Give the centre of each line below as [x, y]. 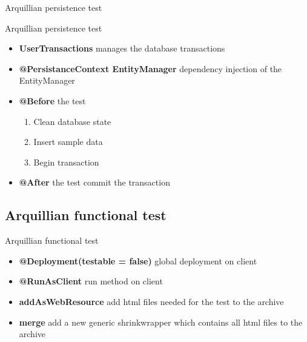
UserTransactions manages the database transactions [122, 48]
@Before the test [52, 100]
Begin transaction [66, 162]
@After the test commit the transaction [94, 182]
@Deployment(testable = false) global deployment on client [138, 260]
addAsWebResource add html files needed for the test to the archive [151, 301]
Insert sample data [68, 142]
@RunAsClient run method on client [91, 281]
